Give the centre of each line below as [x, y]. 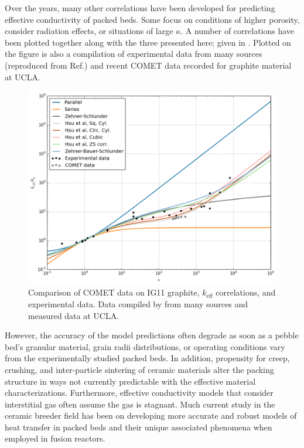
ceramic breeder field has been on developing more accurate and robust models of [151, 415]
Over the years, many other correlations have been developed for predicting [140, 8]
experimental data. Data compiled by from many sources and [138, 303]
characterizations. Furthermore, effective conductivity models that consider [139, 393]
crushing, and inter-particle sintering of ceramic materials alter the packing [139, 369]
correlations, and [246, 292]
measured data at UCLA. [74, 315]
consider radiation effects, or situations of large [89, 31]
